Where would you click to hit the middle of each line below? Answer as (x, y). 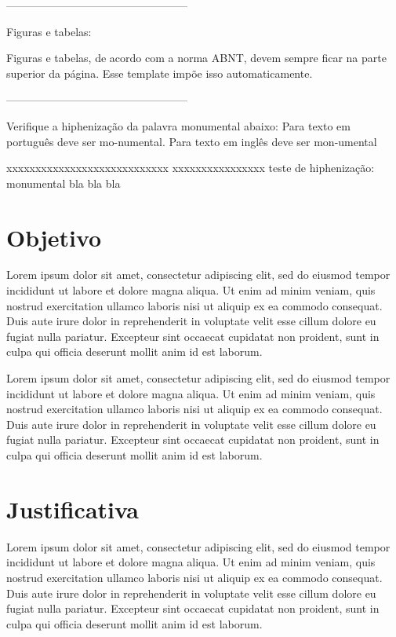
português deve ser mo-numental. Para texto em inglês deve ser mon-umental (192, 141)
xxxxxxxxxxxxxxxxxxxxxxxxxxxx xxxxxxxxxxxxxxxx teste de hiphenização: (191, 168)
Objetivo (54, 237)
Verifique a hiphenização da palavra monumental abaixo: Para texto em (178, 125)
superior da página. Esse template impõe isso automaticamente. (160, 73)
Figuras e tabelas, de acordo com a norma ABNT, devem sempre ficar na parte (196, 58)
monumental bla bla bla (64, 183)
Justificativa (73, 509)
